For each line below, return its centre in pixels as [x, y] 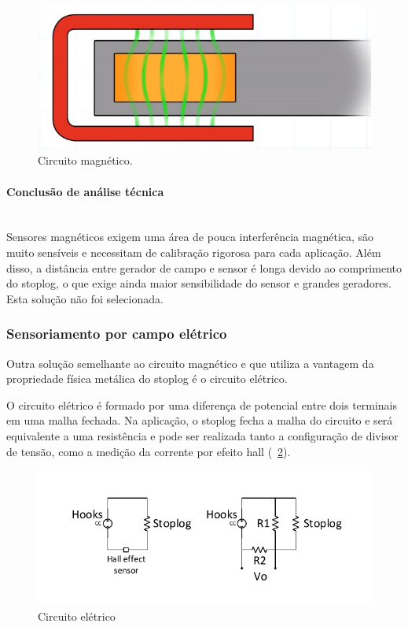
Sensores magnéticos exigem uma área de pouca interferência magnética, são [190, 237]
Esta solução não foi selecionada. [85, 298]
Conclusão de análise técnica [85, 191]
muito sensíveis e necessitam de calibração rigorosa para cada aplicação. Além [194, 252]
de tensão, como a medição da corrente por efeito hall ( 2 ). [149, 451]
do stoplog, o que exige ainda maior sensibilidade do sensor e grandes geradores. [199, 283]
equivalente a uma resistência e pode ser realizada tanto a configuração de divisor [202, 435]
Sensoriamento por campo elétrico [117, 334]
